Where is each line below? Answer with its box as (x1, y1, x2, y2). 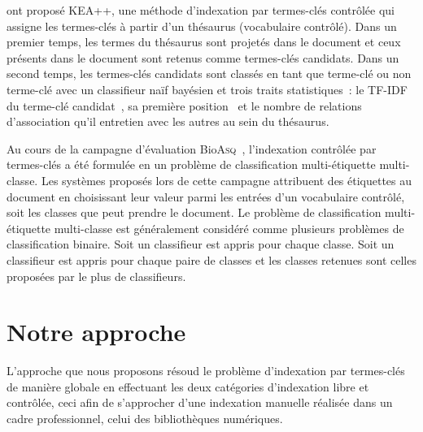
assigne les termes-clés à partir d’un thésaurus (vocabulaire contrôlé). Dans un (7, 17, 397, 34)
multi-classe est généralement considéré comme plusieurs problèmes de (54, 219, 404, 236)
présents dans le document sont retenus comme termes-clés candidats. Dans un (7, 49, 399, 66)
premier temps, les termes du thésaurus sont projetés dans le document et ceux (7, 33, 401, 50)
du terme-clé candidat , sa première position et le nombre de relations (7, 97, 362, 114)
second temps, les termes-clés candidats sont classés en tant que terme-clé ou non (7, 65, 412, 82)
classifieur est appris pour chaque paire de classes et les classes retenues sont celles (7, 251, 416, 268)
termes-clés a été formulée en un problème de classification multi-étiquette (7, 156, 376, 173)
